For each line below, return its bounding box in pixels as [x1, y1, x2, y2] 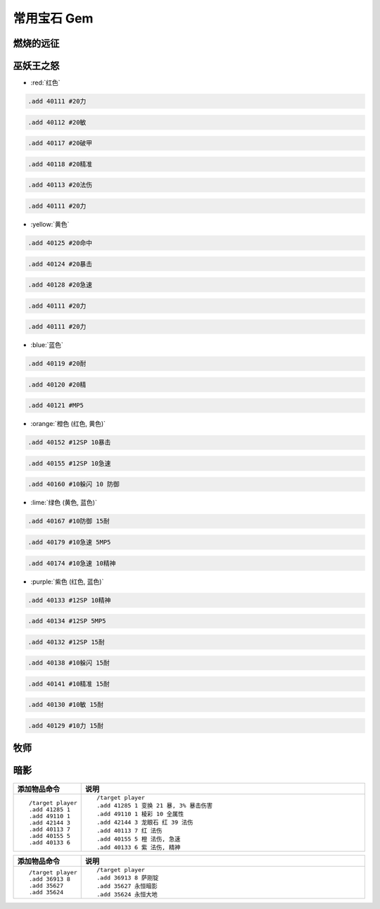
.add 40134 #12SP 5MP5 [27, 617, 106, 625]
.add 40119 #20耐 [27, 360, 87, 368]
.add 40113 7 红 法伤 [96, 827, 163, 834]
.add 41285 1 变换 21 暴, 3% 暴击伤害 [96, 801, 213, 809]
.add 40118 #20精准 [27, 160, 93, 168]
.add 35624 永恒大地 [96, 891, 158, 898]
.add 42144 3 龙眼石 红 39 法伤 [96, 818, 194, 826]
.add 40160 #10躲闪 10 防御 [27, 480, 120, 489]
